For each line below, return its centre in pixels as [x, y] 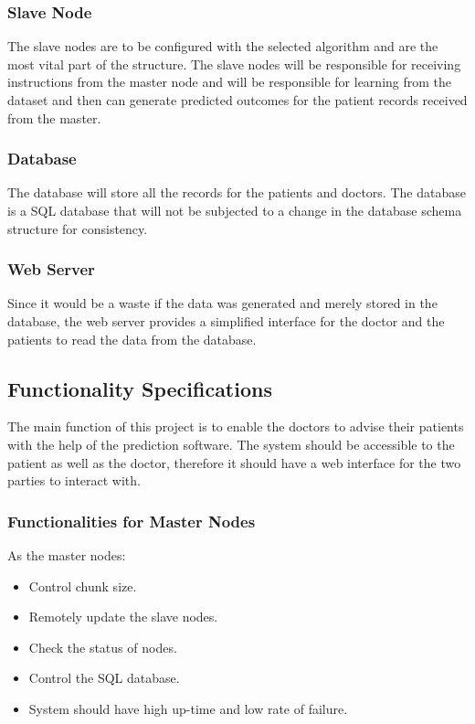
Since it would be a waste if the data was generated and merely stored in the [222, 303]
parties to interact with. [74, 480]
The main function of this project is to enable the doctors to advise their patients [236, 426]
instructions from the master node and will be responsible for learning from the [230, 82]
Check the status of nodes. [103, 647]
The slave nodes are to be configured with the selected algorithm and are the [223, 46]
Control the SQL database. [104, 678]
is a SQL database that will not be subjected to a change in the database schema [235, 210]
